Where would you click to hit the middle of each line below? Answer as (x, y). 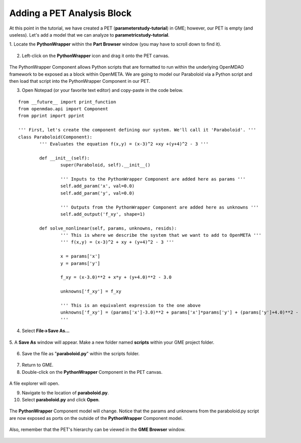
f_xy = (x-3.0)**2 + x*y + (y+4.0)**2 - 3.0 (116, 277)
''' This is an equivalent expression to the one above (130, 305)
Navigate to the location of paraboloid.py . (65, 393)
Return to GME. (38, 365)
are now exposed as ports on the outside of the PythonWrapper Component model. (96, 418)
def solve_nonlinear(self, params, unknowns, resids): (108, 228)
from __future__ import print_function (67, 102)
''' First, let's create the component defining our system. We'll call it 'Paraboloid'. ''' (137, 130)
